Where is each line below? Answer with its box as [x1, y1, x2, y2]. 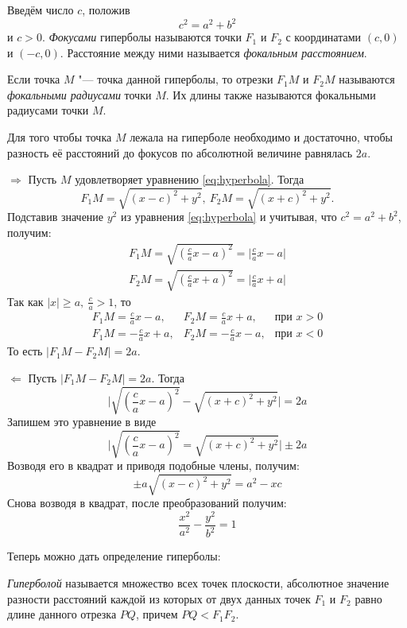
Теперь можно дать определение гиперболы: [7, 548, 221, 564]
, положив [82, 2, 130, 17]
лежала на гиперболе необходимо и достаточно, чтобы [130, 129, 393, 145]
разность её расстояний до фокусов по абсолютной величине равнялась [7, 144, 353, 161]
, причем [135, 606, 178, 622]
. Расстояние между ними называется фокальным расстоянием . [60, 44, 367, 60]
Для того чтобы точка [7, 129, 112, 145]
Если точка [7, 71, 60, 87]
